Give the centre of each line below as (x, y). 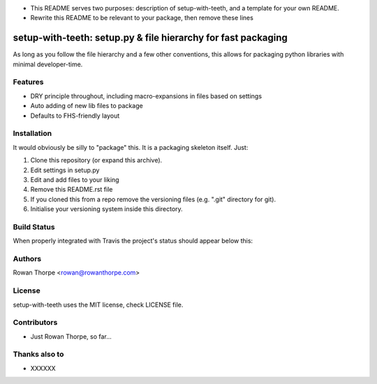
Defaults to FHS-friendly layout (75, 116)
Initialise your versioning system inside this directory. (106, 209)
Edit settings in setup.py (65, 170)
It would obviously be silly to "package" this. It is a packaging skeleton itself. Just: (131, 147)
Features (28, 82)
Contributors (35, 323)
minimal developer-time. (48, 64)
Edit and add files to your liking (75, 179)
